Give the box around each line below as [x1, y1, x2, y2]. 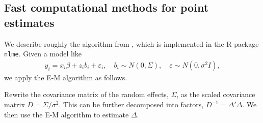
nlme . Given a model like [4, 48, 82, 59]
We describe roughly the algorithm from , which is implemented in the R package [4, 38, 259, 49]
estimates [4, 14, 55, 30]
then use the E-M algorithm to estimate [4, 109, 129, 119]
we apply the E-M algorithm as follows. [4, 72, 127, 82]
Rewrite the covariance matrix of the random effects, [4, 89, 169, 100]
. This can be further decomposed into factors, [59, 99, 204, 110]
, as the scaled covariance [176, 89, 255, 100]
